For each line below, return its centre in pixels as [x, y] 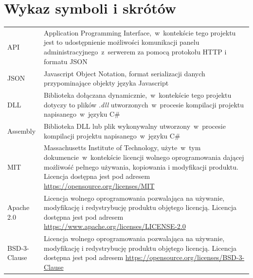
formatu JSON [65, 61]
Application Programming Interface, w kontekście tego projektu [140, 32]
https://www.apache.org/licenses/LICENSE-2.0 [115, 226]
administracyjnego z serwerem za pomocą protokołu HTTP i [135, 52]
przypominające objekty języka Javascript [106, 83]
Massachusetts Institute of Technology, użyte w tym [122, 148]
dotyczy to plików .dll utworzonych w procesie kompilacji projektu [144, 104]
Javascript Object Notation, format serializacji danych [124, 73]
